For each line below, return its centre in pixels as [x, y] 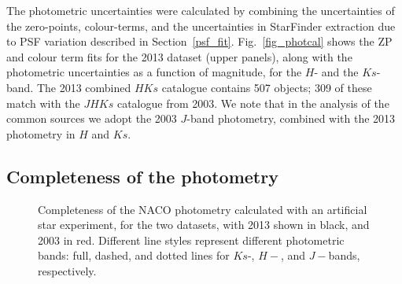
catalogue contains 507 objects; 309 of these [267, 87]
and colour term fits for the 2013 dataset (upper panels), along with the [179, 56]
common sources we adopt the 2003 [92, 118]
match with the [43, 103]
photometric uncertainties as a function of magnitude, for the [154, 72]
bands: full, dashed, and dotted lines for [134, 255]
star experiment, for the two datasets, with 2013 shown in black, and [204, 225]
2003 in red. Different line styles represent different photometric [191, 240]
